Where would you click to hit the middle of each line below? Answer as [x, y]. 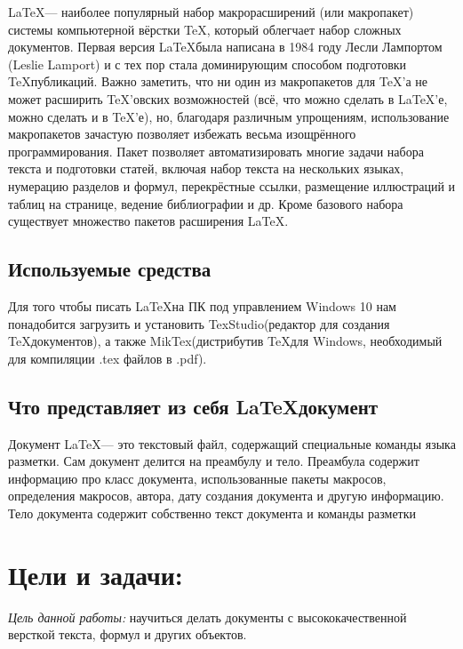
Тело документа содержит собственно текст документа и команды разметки [212, 513]
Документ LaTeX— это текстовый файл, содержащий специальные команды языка [232, 443]
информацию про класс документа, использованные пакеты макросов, [197, 478]
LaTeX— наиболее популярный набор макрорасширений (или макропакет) [211, 12]
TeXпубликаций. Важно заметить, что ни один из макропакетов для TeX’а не [218, 81]
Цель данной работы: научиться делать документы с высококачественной [208, 617]
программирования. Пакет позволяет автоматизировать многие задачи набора [216, 151]
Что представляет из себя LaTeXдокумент [193, 406]
